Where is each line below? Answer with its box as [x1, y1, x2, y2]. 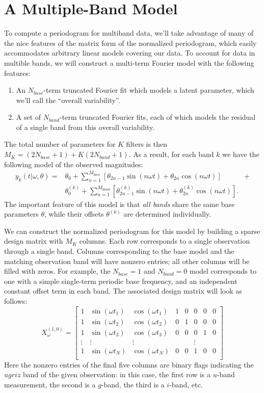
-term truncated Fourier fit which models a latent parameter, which [43, 85, 254, 95]
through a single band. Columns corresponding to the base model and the [4, 245, 234, 256]
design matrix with [4, 235, 63, 246]
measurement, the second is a [4, 379, 96, 389]
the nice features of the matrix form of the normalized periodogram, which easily [4, 37, 257, 48]
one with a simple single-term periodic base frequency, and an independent [4, 275, 237, 286]
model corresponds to [189, 266, 256, 276]
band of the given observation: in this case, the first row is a [23, 369, 211, 380]
